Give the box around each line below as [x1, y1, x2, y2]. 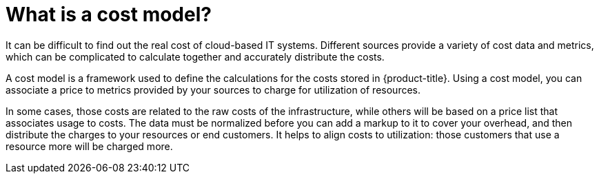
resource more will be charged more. [6, 140, 173, 152]
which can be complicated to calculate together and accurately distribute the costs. [6, 50, 385, 63]
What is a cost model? [6, 3, 212, 26]
